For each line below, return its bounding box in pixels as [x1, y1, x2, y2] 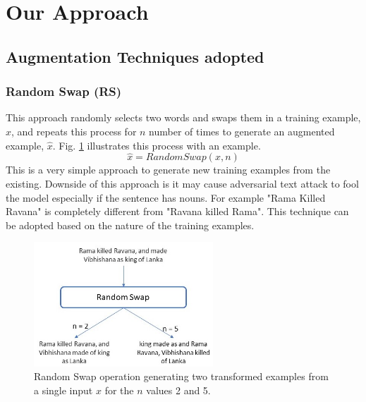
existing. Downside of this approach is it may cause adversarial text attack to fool [6, 176, 359, 190]
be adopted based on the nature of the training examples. [6, 217, 255, 232]
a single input [34, 382, 93, 397]
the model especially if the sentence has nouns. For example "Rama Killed [6, 190, 326, 205]
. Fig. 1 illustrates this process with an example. [52, 138, 261, 152]
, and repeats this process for [11, 123, 137, 138]
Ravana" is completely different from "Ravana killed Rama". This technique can [6, 204, 349, 219]
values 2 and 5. [146, 382, 211, 397]
